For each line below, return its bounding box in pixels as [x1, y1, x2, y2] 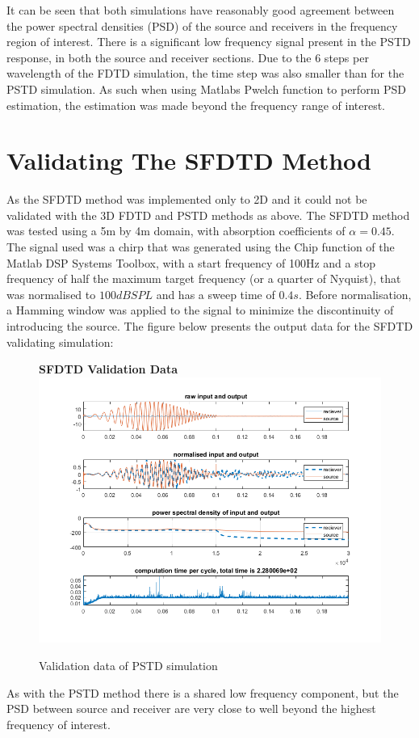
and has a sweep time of [156, 285, 275, 302]
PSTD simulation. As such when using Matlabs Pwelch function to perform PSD [6, 80, 406, 97]
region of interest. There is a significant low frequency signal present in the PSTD [6, 33, 411, 50]
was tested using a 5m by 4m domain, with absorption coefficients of [6, 222, 346, 239]
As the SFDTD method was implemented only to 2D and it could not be [6, 191, 367, 208]
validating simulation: [6, 333, 114, 350]
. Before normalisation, [298, 285, 412, 302]
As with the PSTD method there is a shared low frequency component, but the [6, 684, 399, 701]
